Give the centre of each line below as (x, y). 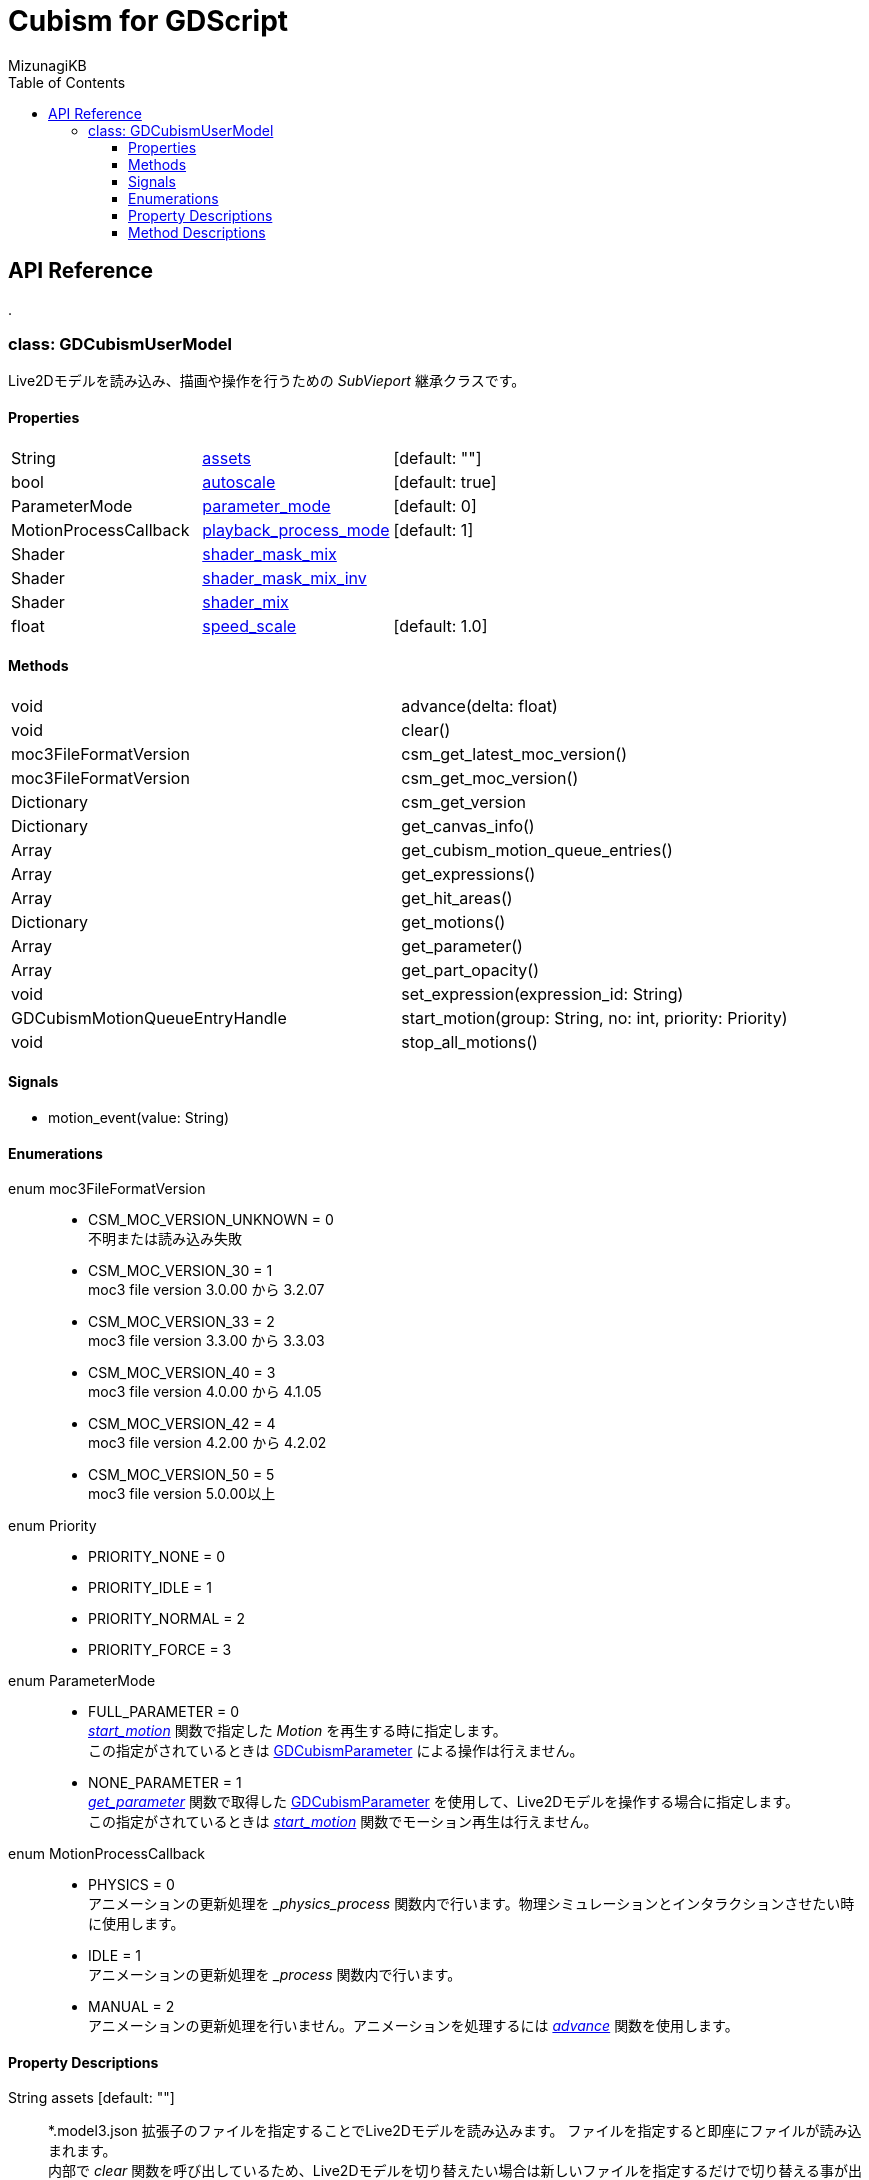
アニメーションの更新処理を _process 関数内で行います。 (275, 1975)
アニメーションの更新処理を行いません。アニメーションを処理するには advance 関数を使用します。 (413, 2026)
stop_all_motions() (469, 1041)
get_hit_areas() (457, 897)
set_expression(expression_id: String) (542, 993)
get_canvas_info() (468, 825)
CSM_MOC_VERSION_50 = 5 (181, 1475)
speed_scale (249, 625)
